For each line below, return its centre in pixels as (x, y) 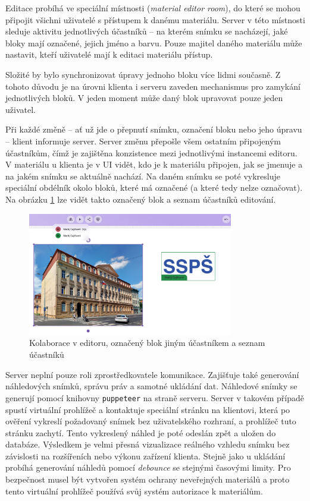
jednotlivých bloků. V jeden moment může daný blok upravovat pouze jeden (144, 98)
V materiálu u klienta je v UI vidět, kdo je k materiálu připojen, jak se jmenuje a (154, 164)
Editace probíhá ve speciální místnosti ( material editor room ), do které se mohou (153, 8)
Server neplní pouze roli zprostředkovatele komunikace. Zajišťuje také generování (152, 374)
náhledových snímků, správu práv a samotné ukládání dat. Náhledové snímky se (151, 386)
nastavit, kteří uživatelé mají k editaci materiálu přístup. (109, 54)
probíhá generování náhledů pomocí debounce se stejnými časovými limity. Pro (148, 467)
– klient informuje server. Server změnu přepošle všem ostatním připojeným (143, 141)
